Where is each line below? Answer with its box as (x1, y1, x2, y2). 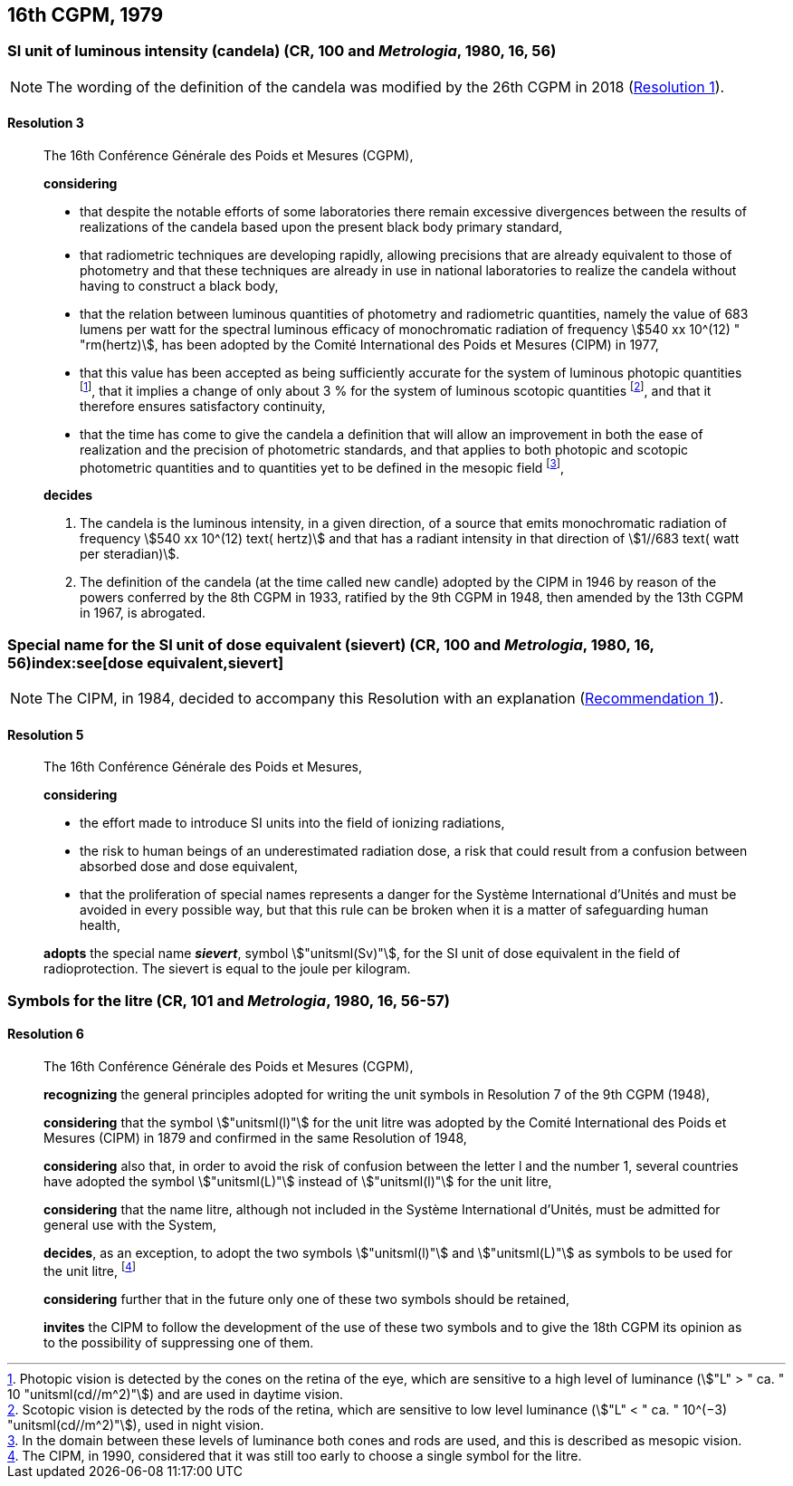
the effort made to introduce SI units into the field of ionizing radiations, (80, 815, 505, 831)
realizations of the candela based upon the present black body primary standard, (80, 219, 563, 235)
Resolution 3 (7, 115, 84, 131)
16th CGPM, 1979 (7, 4, 164, 26)
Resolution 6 (7, 1026, 84, 1042)
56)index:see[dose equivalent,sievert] (7, 653, 284, 672)
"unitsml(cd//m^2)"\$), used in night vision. (7, 1416, 264, 1433)
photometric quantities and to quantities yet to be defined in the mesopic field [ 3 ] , (80, 456, 565, 475)
